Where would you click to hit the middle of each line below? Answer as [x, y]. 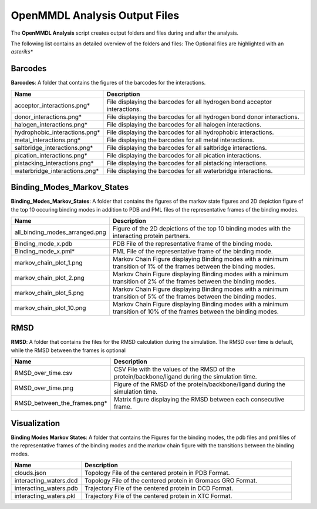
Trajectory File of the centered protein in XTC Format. [158, 495]
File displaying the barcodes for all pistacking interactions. [187, 163]
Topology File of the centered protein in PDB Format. [157, 473]
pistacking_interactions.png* [54, 163]
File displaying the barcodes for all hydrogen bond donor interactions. [203, 116]
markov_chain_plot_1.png [48, 263]
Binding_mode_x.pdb [43, 243]
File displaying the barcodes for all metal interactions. [181, 140]
